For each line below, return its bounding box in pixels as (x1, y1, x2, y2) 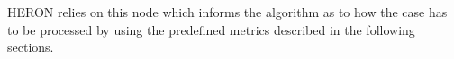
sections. (7, 38, 54, 56)
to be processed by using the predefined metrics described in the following (7, 20, 415, 38)
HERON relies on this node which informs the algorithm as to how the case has (7, 3, 448, 21)
